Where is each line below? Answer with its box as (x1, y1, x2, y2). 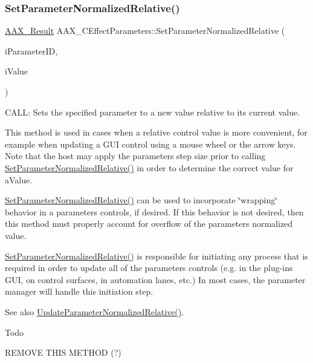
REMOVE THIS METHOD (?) (5, 346, 121, 359)
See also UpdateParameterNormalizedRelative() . (5, 305, 184, 318)
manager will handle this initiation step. (5, 285, 153, 298)
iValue (5, 65, 28, 77)
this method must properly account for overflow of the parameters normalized (5, 217, 293, 230)
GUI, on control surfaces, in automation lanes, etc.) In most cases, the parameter (5, 273, 306, 286)
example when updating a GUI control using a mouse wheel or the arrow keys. (5, 137, 296, 150)
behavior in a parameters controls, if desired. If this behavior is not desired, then (5, 205, 304, 218)
